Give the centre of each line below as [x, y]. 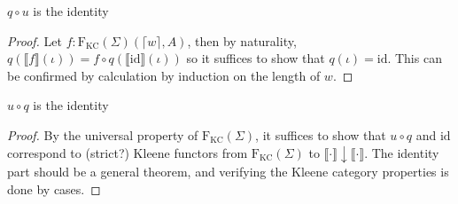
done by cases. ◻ [54, 188]
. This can [415, 58]
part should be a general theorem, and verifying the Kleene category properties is [228, 172]
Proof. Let [35, 40]
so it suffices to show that [256, 58]
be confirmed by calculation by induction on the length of [164, 75]
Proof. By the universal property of [103, 134]
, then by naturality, [242, 40]
